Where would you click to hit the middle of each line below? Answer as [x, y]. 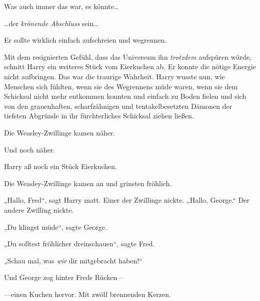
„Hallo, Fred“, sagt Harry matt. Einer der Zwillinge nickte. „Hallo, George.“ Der [127, 200]
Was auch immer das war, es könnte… [61, 6]
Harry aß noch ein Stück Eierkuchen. [60, 166]
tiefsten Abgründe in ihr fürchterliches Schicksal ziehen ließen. [99, 116]
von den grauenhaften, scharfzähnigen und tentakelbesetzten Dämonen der [118, 106]
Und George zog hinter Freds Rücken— [64, 277]
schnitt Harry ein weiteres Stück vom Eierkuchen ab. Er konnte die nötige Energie [130, 66]
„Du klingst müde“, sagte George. [56, 227]
